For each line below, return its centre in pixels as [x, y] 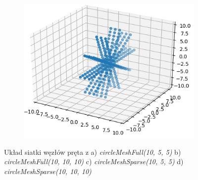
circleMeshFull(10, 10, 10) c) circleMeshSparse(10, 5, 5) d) [94, 161]
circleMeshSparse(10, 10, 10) [48, 171]
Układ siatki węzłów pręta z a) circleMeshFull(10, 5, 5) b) [93, 152]
